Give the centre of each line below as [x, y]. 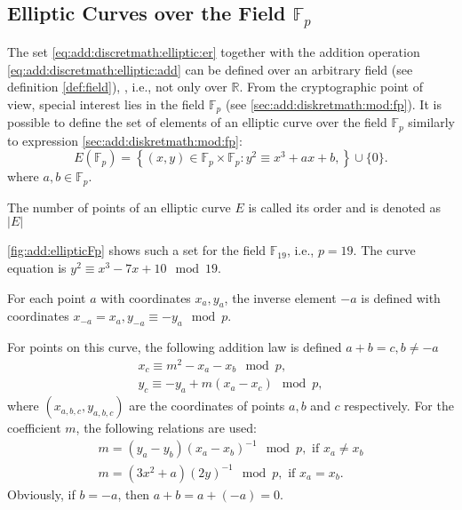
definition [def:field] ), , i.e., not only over [117, 87]
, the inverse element [280, 297]
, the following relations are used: [166, 428]
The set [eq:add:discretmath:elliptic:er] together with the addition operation [214, 51]
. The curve [384, 250]
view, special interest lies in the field [106, 104]
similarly [431, 122]
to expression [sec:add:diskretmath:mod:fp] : [125, 140]
